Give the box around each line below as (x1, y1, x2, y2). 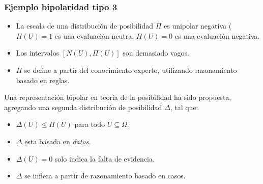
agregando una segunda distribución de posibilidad (4, 101, 162, 112)
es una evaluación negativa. (174, 30, 260, 41)
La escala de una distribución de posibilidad (16, 20, 154, 31)
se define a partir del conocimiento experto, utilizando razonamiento (24, 65, 237, 75)
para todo (74, 119, 105, 129)
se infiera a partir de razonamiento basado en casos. (24, 170, 186, 181)
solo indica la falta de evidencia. (54, 153, 155, 164)
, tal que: (170, 101, 198, 112)
